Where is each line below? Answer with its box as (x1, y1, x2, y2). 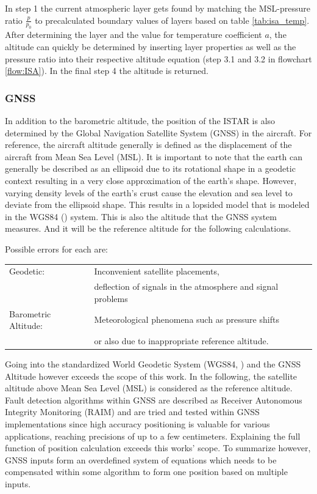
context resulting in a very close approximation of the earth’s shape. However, (5, 174, 297, 186)
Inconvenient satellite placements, (94, 265, 219, 278)
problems (94, 292, 128, 304)
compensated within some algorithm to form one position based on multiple (5, 465, 288, 478)
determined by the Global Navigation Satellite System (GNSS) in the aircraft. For (5, 126, 312, 139)
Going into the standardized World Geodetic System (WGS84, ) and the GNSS (5, 358, 301, 370)
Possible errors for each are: (5, 242, 108, 255)
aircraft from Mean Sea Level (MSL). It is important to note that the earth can (5, 150, 302, 163)
